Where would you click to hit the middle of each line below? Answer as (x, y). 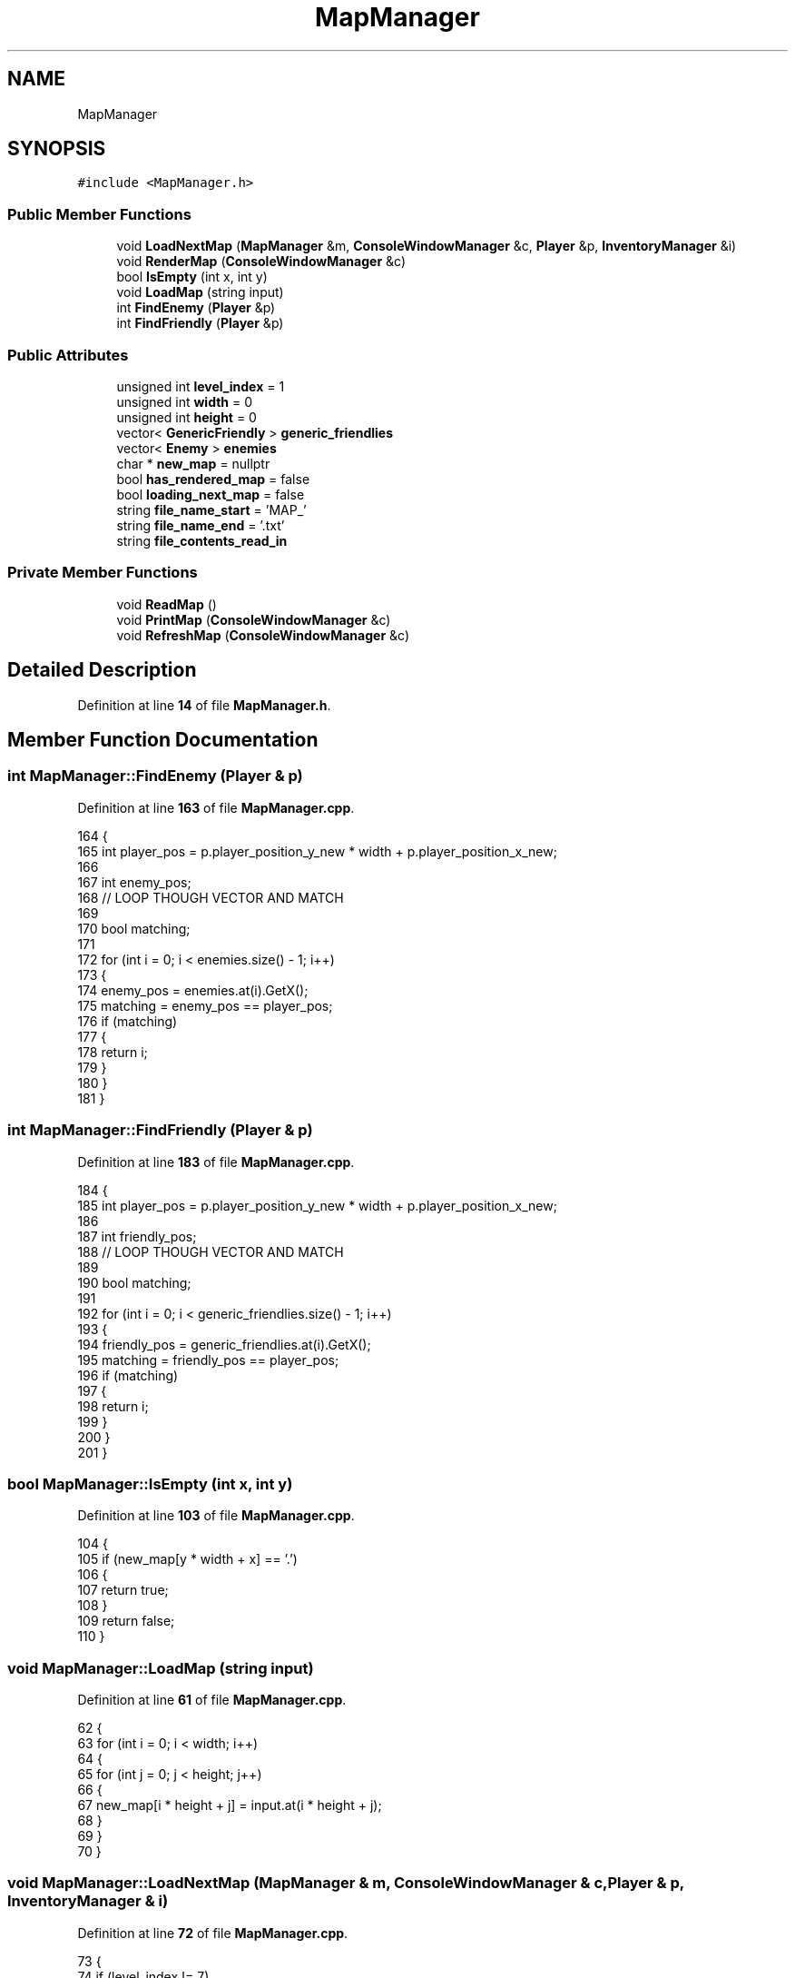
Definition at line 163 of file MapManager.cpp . (216, 807)
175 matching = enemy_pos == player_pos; (205, 1005)
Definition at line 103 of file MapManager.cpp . (216, 1516)
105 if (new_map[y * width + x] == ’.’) (187, 1559)
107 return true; (123, 1590)
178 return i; (113, 1052)
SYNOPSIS (57, 149)
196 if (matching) (128, 1375)
